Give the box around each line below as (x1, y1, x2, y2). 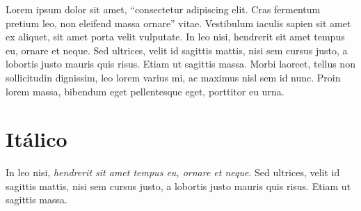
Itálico (6, 125, 67, 153)
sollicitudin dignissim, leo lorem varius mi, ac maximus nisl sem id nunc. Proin (6, 70, 341, 84)
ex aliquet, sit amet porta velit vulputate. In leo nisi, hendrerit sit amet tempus (6, 29, 345, 44)
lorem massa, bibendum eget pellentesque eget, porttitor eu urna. (6, 84, 284, 98)
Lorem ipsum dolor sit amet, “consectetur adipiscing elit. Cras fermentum (6, 2, 321, 16)
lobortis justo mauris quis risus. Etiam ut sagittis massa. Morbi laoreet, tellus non (6, 56, 355, 71)
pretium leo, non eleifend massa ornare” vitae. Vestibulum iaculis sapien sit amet (6, 15, 351, 30)
